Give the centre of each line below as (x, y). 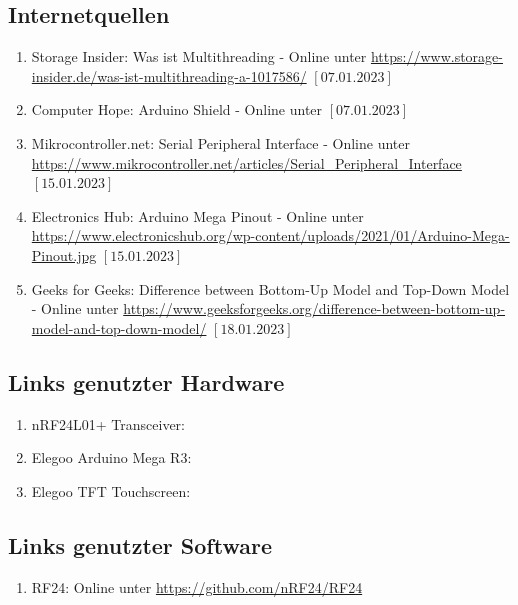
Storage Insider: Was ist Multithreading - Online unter (199, 56)
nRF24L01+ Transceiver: (108, 423)
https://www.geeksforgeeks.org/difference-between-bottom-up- (314, 308)
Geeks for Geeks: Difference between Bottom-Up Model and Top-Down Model (270, 288)
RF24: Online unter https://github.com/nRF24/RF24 (197, 586)
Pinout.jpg (64, 254)
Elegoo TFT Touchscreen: (111, 490)
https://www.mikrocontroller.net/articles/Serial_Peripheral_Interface (246, 162)
